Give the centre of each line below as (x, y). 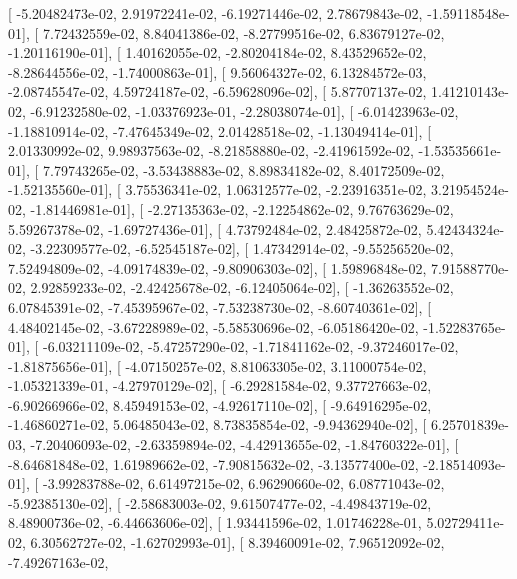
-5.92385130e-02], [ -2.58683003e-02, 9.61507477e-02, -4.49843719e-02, (220, 502)
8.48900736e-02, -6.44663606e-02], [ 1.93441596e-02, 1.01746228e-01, (215, 522)
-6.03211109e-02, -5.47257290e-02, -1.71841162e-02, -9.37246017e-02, (250, 346)
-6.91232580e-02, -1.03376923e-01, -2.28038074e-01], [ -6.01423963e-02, (244, 110)
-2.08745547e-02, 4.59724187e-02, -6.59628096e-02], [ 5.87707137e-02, (217, 91)
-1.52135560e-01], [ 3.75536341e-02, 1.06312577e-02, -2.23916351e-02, (217, 189)
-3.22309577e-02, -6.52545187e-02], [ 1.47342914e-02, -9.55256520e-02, (242, 248)
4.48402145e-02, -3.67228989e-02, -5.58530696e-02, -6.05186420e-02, (213, 326)
